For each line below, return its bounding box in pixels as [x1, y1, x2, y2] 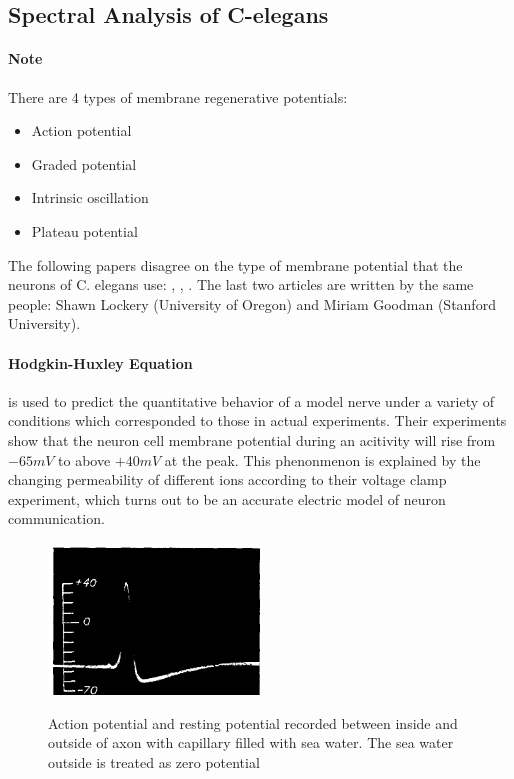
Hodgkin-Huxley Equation [8, 352, 193, 373]
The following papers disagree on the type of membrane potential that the [8, 254, 463, 275]
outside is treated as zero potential [48, 751, 260, 772]
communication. [8, 508, 105, 529]
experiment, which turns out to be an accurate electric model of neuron [8, 488, 446, 509]
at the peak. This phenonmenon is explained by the [164, 449, 481, 470]
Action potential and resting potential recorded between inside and [48, 712, 458, 733]
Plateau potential [31, 220, 138, 241]
